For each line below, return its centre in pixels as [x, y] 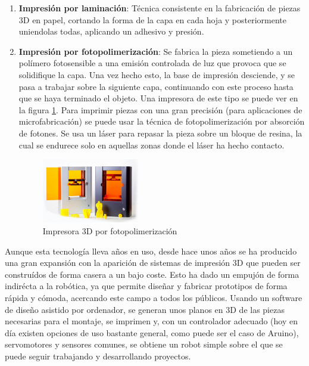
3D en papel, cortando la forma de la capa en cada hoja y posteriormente [152, 19]
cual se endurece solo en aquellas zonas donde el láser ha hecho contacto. [152, 145]
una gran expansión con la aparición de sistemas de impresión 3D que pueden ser [153, 263]
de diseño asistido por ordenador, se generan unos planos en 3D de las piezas [145, 309]
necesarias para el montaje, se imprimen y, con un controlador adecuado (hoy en [151, 321]
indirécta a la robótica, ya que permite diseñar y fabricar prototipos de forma [146, 286]
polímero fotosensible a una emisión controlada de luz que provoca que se [152, 63]
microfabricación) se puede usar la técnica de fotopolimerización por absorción [162, 121]
